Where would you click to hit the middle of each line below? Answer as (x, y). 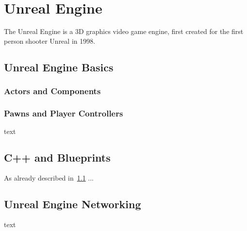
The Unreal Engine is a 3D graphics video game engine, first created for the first (124, 31)
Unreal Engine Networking (73, 204)
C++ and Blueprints (57, 157)
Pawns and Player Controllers (64, 113)
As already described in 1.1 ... (49, 177)
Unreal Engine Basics (59, 67)
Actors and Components (52, 91)
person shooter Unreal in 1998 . (50, 41)
